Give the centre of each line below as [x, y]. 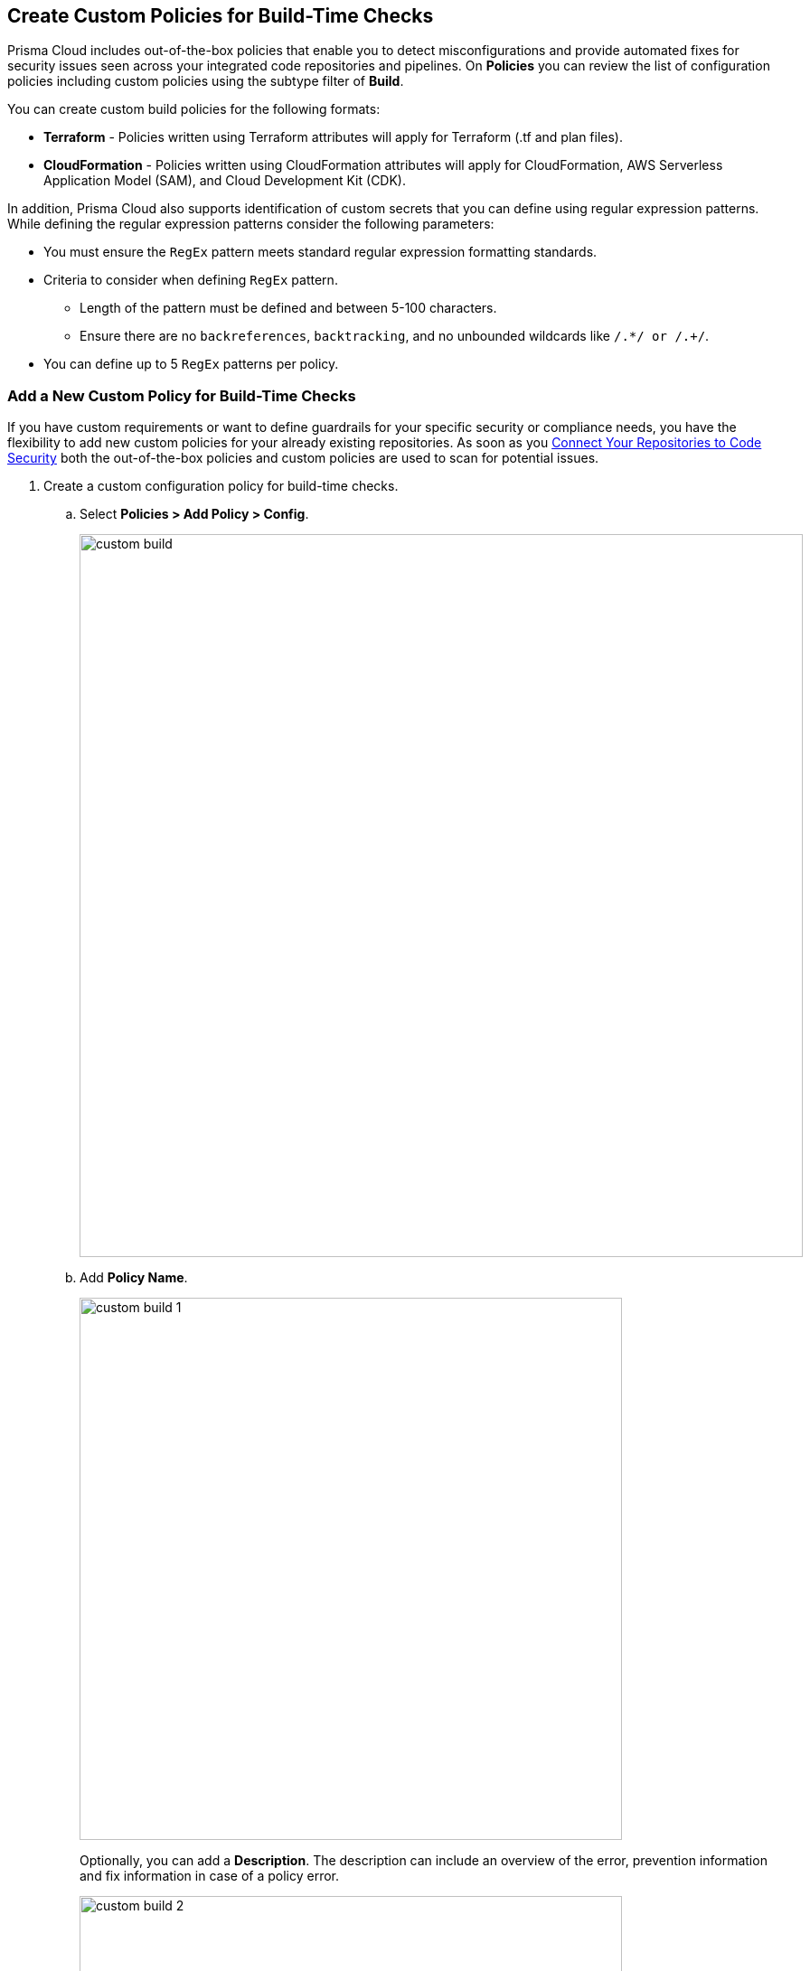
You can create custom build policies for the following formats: [194, 109]
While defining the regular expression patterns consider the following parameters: [251, 224]
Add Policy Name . [134, 1278]
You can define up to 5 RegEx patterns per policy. [191, 364]
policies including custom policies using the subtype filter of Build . [206, 81]
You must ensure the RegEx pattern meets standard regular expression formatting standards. [320, 252]
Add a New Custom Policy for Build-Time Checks [182, 395]
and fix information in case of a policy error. [209, 1876]
